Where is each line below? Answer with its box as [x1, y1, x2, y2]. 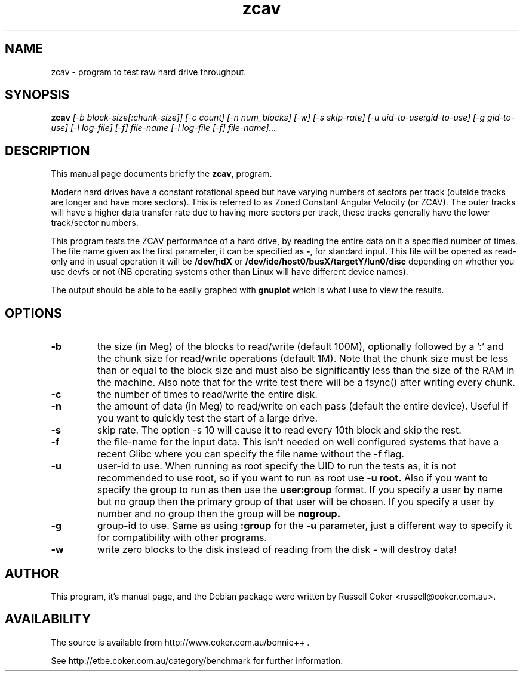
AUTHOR [5, 566, 59, 581]
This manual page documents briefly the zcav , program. [51, 168, 272, 179]
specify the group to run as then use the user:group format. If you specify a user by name [97, 484, 503, 496]
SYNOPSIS [5, 87, 70, 103]
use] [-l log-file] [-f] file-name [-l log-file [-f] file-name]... [51, 122, 276, 133]
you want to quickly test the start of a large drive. [97, 412, 318, 425]
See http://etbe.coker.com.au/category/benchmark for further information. [51, 655, 343, 666]
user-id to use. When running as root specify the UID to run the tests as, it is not [97, 460, 456, 472]
